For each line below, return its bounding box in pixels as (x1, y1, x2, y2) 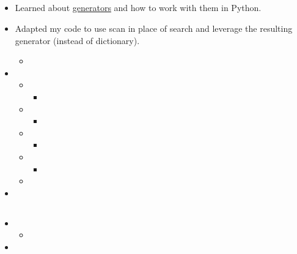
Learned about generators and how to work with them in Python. (15, 1, 262, 14)
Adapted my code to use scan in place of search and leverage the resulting (15, 21, 293, 34)
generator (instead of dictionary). (15, 34, 140, 47)
